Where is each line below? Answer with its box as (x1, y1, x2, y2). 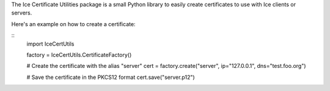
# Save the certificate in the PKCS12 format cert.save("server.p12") (26, 73, 195, 81)
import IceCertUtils (26, 40, 75, 47)
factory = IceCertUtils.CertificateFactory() (26, 51, 132, 58)
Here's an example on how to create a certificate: (11, 20, 136, 27)
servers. (11, 9, 32, 16)
